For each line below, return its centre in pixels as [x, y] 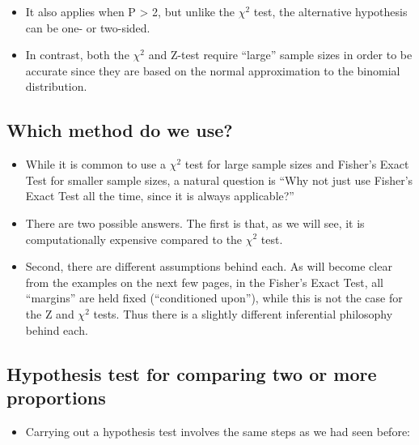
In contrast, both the [77, 55]
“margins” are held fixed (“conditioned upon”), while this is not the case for [214, 298]
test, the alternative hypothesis [330, 11]
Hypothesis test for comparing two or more [192, 373]
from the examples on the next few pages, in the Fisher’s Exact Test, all [204, 282]
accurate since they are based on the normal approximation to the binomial [213, 70]
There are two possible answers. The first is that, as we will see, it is [195, 222]
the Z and [50, 313]
